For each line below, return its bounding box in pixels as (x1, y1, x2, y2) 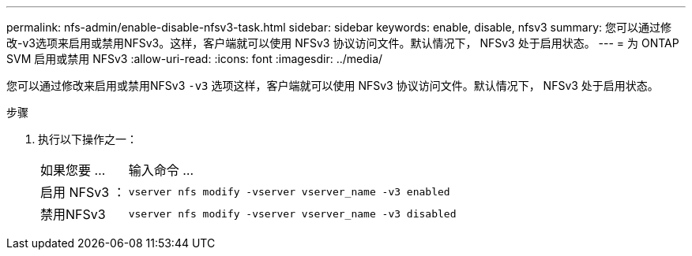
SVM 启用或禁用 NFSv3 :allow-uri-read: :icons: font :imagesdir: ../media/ (6, 52, 383, 65)
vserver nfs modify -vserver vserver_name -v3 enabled (128, 185, 450, 198)
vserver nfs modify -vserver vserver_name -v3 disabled (128, 207, 457, 220)
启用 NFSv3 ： (40, 184, 126, 200)
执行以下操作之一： (38, 132, 137, 146)
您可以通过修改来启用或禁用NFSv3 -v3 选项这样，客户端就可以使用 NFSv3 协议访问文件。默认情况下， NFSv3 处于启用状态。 (6, 79, 659, 92)
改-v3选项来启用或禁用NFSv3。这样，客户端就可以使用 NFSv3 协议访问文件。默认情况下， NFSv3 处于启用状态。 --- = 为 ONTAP (6, 36, 679, 50)
